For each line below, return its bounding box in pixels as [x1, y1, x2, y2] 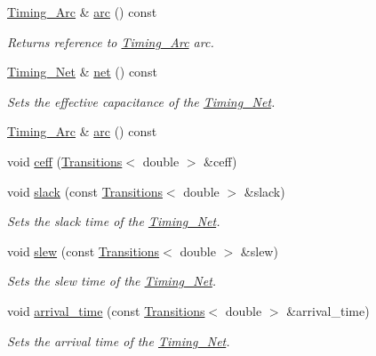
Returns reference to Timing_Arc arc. [7, 32, 214, 51]
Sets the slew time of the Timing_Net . [7, 271, 217, 290]
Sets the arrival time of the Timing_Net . [7, 331, 230, 350]
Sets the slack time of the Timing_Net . [7, 212, 220, 231]
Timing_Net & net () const [7, 62, 157, 81]
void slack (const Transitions [7, 182, 163, 200]
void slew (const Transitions [7, 241, 160, 260]
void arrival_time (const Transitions [7, 301, 205, 320]
